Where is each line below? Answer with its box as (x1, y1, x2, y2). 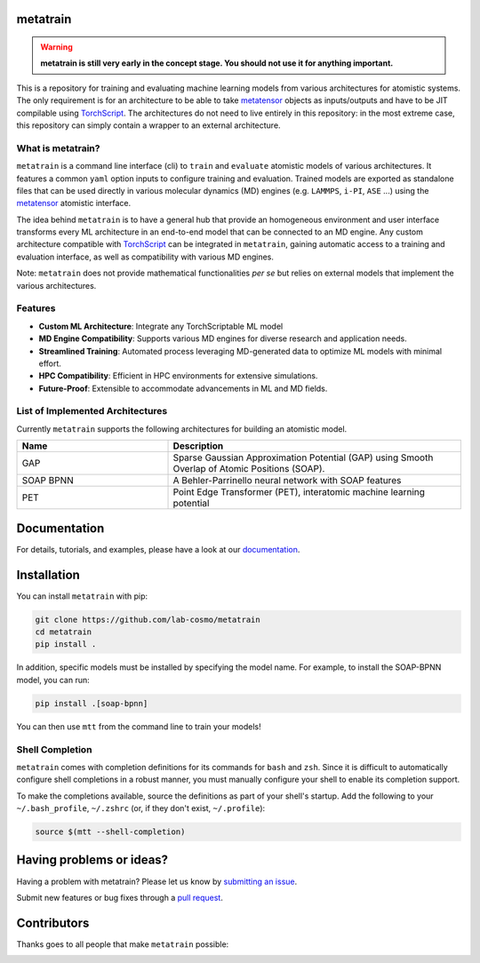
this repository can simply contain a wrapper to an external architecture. (16, 120, 281, 131)
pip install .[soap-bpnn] (35, 698, 148, 708)
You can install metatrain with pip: (16, 591, 148, 601)
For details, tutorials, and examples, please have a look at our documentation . (16, 544, 300, 554)
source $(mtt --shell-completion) (35, 827, 186, 837)
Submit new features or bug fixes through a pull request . (16, 892, 224, 903)
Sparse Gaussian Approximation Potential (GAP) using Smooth (172, 451, 434, 464)
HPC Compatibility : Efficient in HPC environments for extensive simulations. (38, 370, 318, 381)
